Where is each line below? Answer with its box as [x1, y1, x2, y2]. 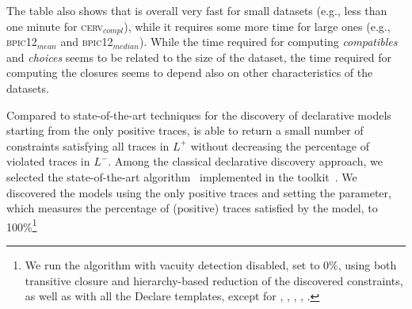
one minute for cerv [6, 17, 103, 34]
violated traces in [6, 153, 90, 170]
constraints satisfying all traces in [6, 137, 170, 154]
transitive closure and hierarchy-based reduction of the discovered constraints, [25, 272, 403, 288]
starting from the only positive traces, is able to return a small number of [6, 122, 364, 139]
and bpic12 [60, 33, 113, 50]
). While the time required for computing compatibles [139, 33, 398, 50]
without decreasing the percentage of [190, 137, 370, 154]
